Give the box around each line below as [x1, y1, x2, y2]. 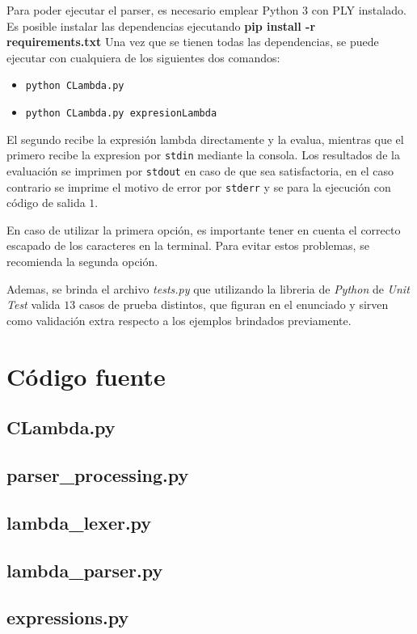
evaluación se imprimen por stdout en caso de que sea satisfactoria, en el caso [6, 162, 394, 179]
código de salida [6, 194, 86, 211]
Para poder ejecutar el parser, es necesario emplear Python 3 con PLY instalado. [6, 2, 406, 18]
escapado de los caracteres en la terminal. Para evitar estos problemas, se [6, 237, 369, 254]
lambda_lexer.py [6, 509, 152, 535]
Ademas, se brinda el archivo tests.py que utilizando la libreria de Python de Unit [6, 280, 410, 297]
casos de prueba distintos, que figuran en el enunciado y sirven [78, 296, 389, 313]
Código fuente [6, 359, 166, 392]
